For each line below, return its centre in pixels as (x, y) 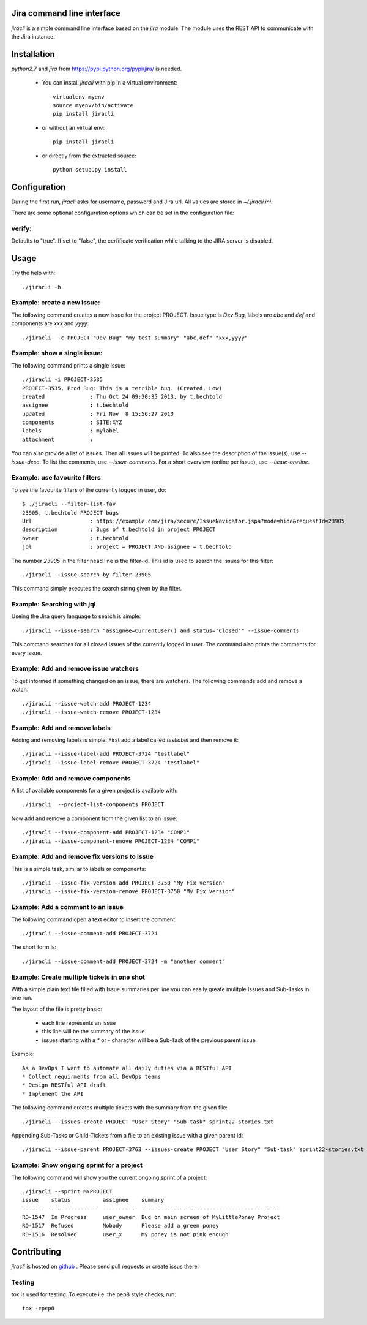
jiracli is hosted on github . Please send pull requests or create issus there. (105, 1266)
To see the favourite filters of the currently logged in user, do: (89, 489)
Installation (33, 54)
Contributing (36, 1252)
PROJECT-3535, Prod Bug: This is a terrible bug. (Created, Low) (122, 388)
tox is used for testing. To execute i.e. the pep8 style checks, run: (94, 1294)
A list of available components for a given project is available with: (95, 790)
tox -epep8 (39, 1308)
